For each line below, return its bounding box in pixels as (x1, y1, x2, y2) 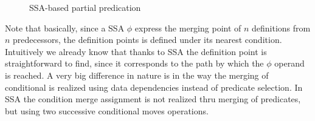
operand (274, 57, 305, 70)
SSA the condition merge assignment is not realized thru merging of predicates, (5, 93, 301, 105)
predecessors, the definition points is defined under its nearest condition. (13, 33, 282, 46)
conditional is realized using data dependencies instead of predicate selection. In (5, 80, 303, 93)
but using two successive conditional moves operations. (5, 104, 209, 117)
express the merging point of (134, 21, 241, 34)
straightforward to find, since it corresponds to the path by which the (5, 57, 264, 70)
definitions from (252, 21, 311, 34)
